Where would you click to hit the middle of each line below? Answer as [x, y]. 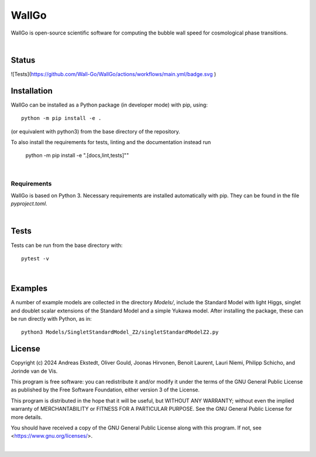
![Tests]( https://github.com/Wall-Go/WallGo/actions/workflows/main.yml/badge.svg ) [114, 74]
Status [23, 60]
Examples [29, 289]
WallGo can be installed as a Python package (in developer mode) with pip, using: [109, 105]
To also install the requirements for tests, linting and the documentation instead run [111, 142]
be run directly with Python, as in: [51, 319]
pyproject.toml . [29, 204]
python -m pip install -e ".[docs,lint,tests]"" [77, 156]
